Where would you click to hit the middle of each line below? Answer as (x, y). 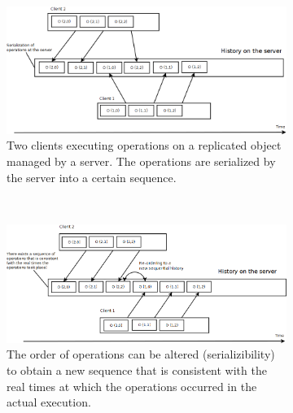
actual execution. (49, 402)
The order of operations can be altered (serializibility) (141, 354)
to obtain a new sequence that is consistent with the (137, 370)
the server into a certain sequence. (92, 177)
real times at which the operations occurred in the (132, 386)
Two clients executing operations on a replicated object (144, 145)
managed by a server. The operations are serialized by (141, 161)
